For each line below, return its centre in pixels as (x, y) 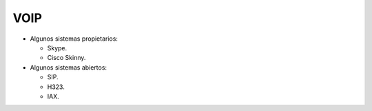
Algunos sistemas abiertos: (68, 67)
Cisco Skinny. (66, 58)
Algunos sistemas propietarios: (74, 39)
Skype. (57, 48)
